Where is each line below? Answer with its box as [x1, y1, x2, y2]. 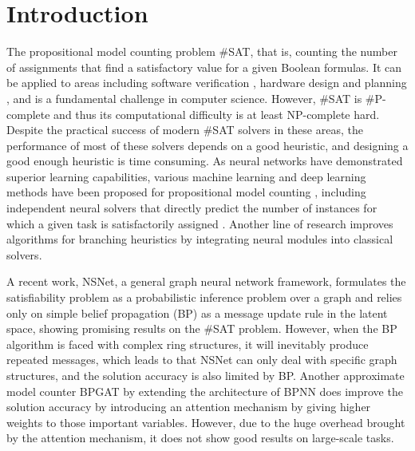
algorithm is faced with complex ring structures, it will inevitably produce [6, 335, 369, 352]
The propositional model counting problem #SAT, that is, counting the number [6, 43, 397, 60]
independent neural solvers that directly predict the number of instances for [6, 200, 377, 216]
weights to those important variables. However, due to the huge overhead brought [6, 413, 405, 430]
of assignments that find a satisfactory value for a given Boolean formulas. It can [6, 58, 402, 75]
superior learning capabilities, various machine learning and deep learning [6, 168, 366, 184]
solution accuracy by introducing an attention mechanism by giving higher [6, 398, 371, 415]
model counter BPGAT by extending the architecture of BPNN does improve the [6, 382, 403, 399]
